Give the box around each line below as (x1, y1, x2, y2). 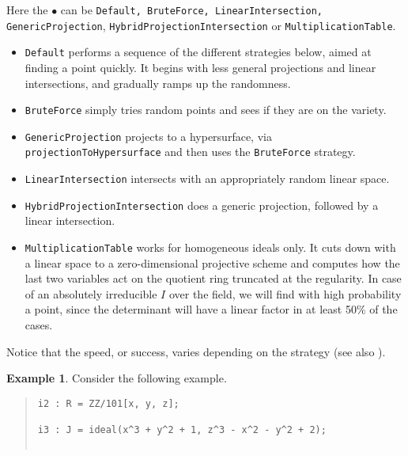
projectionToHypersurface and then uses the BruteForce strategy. (25, 143, 356, 160)
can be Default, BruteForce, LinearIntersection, (60, 2, 323, 17)
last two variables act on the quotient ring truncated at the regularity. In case (25, 270, 402, 287)
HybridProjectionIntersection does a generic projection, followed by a (25, 196, 379, 213)
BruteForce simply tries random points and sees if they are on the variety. (25, 101, 387, 118)
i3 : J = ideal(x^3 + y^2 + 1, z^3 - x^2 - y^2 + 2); (37, 424, 327, 436)
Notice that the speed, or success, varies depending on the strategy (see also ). (6, 343, 386, 359)
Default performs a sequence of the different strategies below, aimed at (25, 44, 372, 60)
